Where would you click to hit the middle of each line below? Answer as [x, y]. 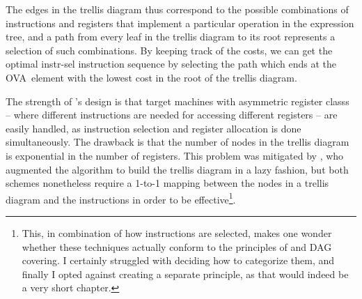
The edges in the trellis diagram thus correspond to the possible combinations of [177, 9]
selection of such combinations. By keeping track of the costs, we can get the [169, 50]
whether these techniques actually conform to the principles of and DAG [177, 246]
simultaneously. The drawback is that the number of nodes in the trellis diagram [178, 142]
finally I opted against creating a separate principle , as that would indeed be [185, 274]
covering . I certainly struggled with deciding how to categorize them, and [178, 260]
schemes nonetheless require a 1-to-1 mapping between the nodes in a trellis [167, 183]
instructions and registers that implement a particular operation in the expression [180, 23]
